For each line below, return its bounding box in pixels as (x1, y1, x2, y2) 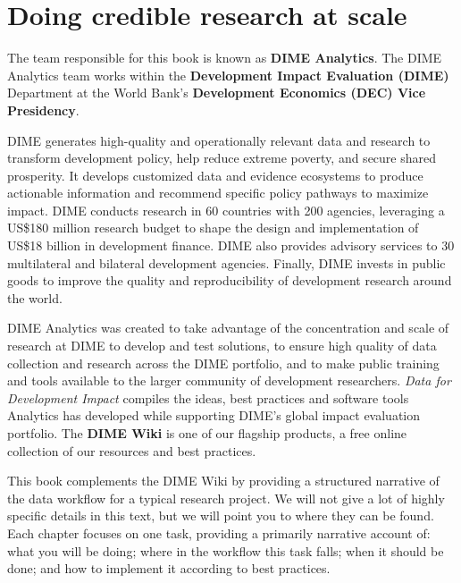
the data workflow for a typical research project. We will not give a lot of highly (7, 488, 445, 507)
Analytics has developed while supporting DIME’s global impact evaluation (7, 406, 420, 425)
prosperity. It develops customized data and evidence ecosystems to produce (7, 165, 423, 184)
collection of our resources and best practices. (7, 441, 256, 460)
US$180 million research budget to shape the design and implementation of (7, 218, 419, 237)
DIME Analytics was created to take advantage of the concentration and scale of (7, 318, 449, 337)
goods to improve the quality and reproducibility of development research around (7, 271, 452, 290)
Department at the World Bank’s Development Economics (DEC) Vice (7, 83, 426, 102)
